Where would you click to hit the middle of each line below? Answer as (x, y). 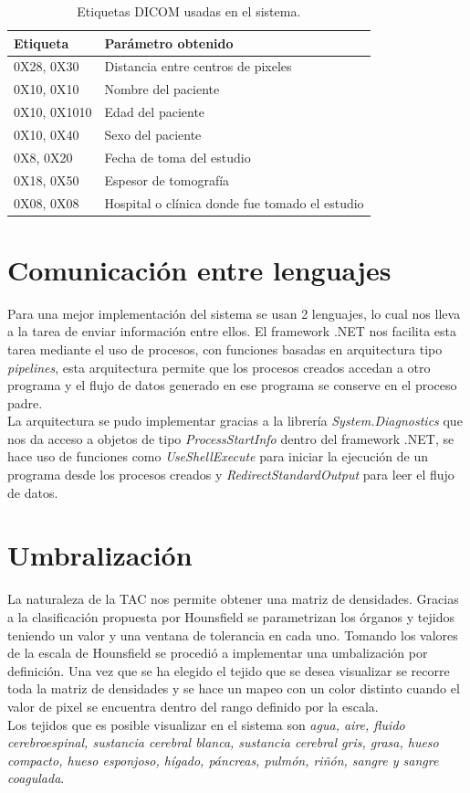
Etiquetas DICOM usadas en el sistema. (189, 11)
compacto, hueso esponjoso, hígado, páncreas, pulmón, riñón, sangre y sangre (223, 760)
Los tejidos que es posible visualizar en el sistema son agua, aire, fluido (206, 724)
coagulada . (36, 778)
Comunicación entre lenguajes (199, 269)
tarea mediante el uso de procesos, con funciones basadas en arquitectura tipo (225, 349)
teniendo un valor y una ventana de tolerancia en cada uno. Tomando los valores (233, 634)
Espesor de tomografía (167, 180)
